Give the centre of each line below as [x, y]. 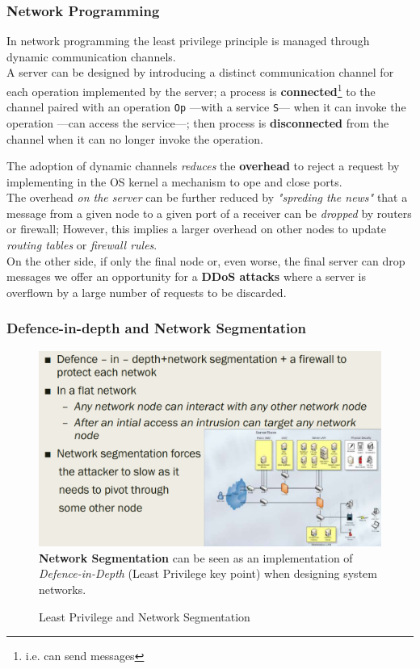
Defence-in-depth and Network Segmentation [157, 328]
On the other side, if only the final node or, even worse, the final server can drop [206, 260]
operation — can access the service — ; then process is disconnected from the [198, 122]
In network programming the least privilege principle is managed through [188, 41]
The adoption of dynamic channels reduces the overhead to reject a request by [203, 166]
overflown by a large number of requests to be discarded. [147, 292]
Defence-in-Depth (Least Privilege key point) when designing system [208, 573]
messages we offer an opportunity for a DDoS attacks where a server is [187, 276]
